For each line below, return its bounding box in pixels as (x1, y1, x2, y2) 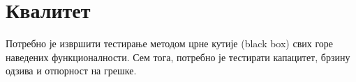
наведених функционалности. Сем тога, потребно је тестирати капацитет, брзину (6, 49, 350, 64)
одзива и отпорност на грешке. (6, 63, 137, 78)
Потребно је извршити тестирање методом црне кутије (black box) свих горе (6, 36, 334, 51)
